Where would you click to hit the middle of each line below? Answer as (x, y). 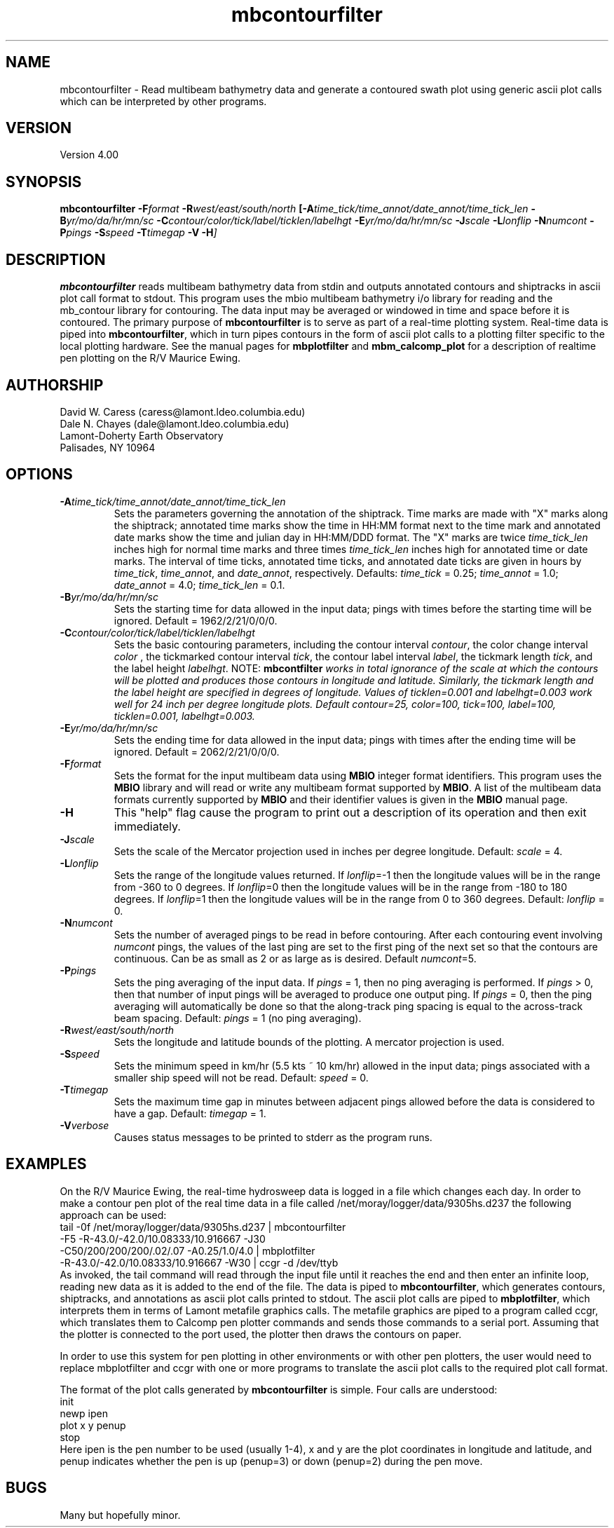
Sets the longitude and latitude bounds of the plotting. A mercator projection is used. (309, 1042)
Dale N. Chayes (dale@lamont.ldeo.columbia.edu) (175, 423)
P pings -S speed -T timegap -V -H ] (138, 233)
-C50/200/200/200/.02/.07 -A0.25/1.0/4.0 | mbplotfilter (187, 1250)
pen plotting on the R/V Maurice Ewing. (150, 358)
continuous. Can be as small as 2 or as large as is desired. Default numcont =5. (295, 958)
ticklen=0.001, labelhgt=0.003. (184, 716)
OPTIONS (39, 475)
